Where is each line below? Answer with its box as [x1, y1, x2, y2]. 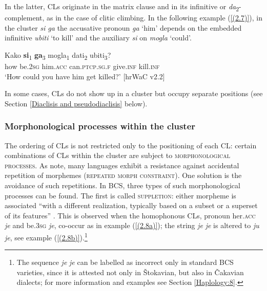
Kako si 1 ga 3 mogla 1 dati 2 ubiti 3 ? [5, 49, 111, 61]
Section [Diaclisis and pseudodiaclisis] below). [5, 98, 148, 108]
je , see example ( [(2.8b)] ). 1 [5, 230, 88, 242]
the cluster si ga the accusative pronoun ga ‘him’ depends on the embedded [5, 22, 242, 33]
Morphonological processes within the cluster [5, 120, 196, 132]
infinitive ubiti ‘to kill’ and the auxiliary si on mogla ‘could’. [5, 32, 192, 43]
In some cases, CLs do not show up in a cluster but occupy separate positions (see [5, 88, 263, 99]
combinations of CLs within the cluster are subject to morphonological [5, 150, 231, 161]
